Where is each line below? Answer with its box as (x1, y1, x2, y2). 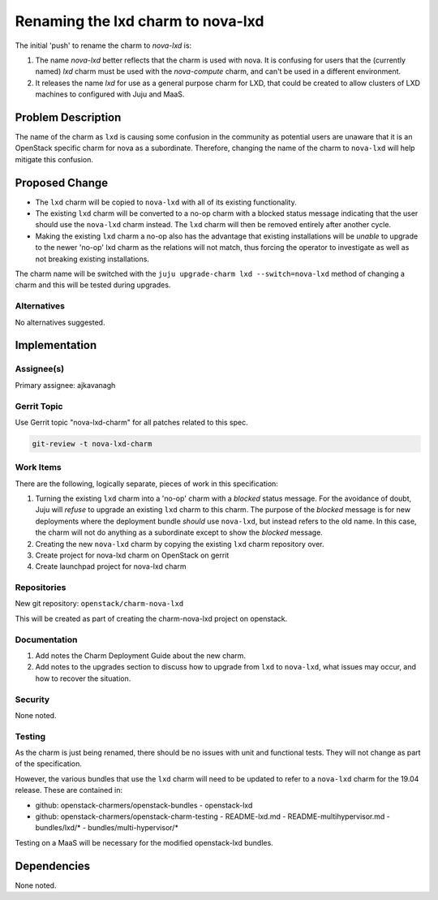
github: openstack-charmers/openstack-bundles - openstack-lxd (35, 800, 253, 810)
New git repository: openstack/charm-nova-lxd (15, 599, 184, 609)
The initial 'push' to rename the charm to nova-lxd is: (15, 41, 192, 50)
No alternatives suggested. (15, 317, 105, 327)
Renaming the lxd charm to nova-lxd (15, 12, 264, 30)
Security (15, 694, 50, 705)
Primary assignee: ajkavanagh (15, 380, 116, 390)
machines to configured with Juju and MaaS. (35, 89, 185, 99)
